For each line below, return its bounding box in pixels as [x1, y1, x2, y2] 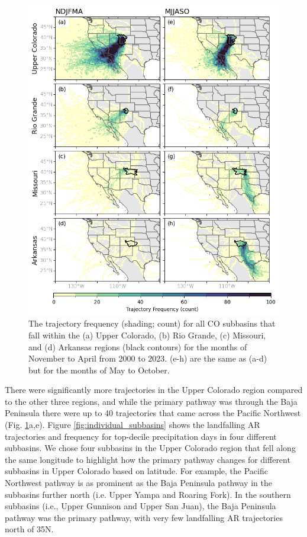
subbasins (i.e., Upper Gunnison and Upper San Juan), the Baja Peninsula [5, 500, 276, 512]
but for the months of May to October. [28, 363, 170, 376]
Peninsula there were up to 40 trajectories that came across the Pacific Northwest [5, 407, 301, 419]
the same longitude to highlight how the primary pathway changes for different [5, 453, 290, 465]
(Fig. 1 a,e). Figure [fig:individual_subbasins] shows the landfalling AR [5, 418, 260, 431]
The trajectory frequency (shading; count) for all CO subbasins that [28, 317, 276, 330]
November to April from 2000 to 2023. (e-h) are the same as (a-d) [28, 352, 267, 365]
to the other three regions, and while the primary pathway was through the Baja [5, 395, 298, 407]
